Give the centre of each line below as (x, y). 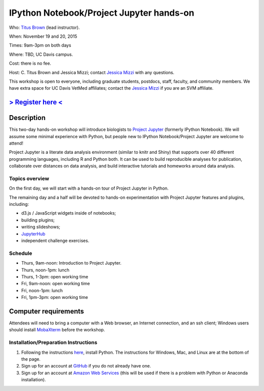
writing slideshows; (41, 227)
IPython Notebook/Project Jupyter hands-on (102, 13)
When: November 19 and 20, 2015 (43, 36)
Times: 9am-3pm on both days (40, 45)
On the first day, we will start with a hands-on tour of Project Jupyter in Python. (89, 188)
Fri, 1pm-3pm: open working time (55, 297)
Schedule (21, 253)
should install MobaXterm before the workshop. (57, 330)
